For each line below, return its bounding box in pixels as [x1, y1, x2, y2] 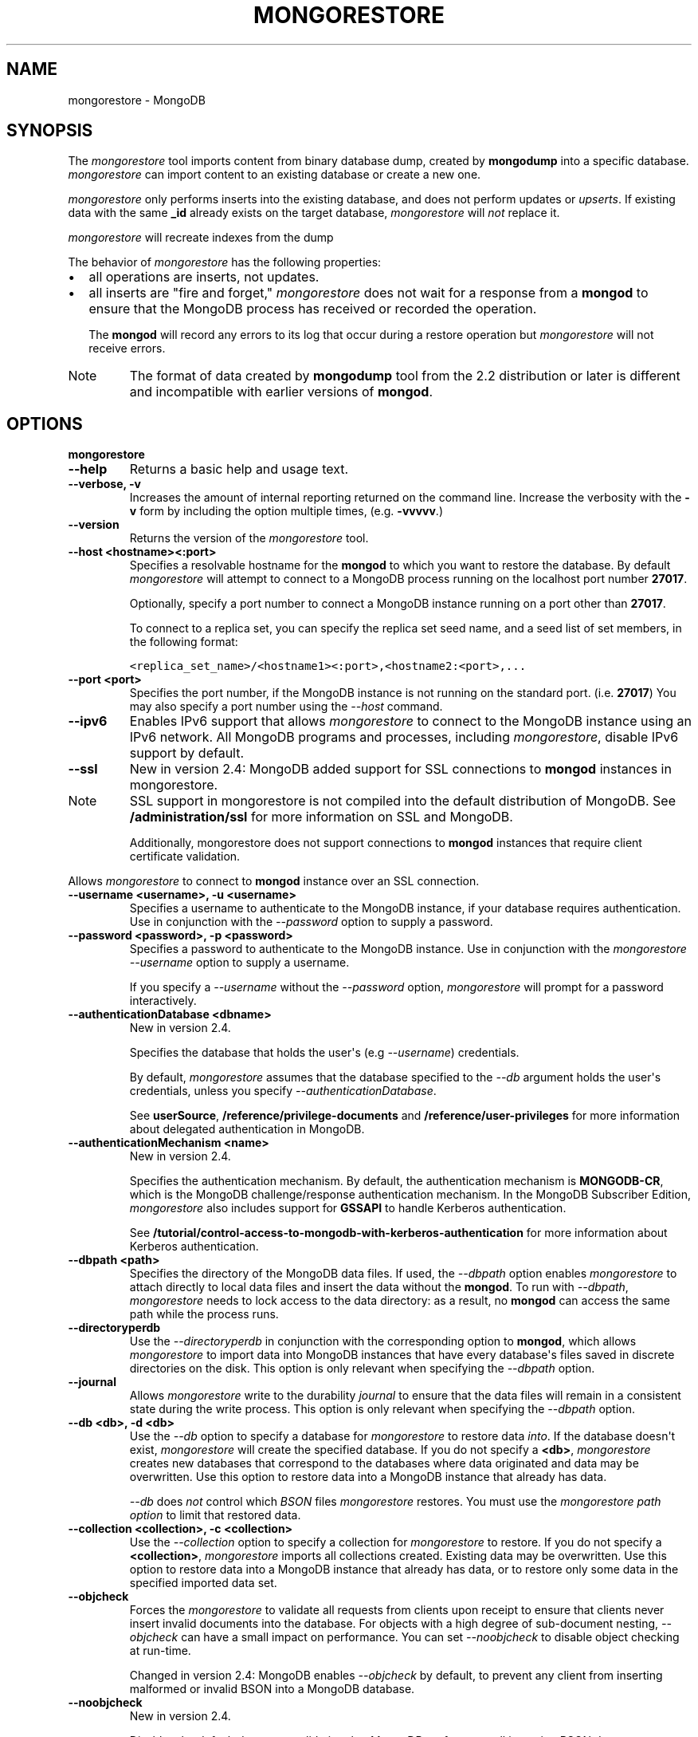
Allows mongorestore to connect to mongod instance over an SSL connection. [68, 874, 480, 888]
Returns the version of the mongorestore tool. [129, 531, 369, 546]
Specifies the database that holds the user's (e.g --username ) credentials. [129, 1046, 520, 1060]
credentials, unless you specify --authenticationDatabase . [129, 1084, 437, 1098]
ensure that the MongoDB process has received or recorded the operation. [88, 301, 537, 317]
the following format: [129, 635, 238, 649]
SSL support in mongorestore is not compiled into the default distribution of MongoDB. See [129, 793, 676, 809]
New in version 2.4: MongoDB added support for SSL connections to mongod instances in [129, 761, 672, 778]
